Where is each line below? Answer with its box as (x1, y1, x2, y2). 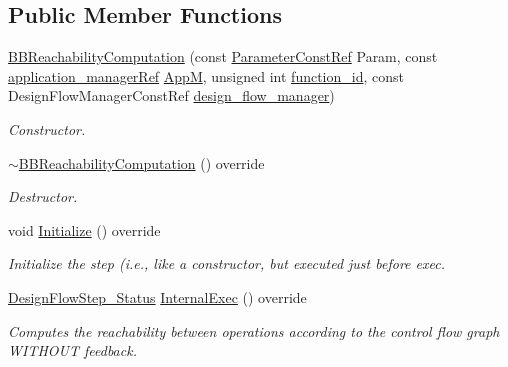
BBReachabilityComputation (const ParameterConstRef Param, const (8, 46, 438, 67)
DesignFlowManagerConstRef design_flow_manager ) (8, 85, 335, 106)
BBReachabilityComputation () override (18, 152, 265, 173)
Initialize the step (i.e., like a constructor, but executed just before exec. (8, 253, 445, 274)
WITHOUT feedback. (8, 340, 137, 361)
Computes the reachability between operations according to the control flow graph (8, 320, 500, 341)
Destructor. (8, 186, 78, 207)
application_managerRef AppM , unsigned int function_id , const (8, 65, 405, 86)
